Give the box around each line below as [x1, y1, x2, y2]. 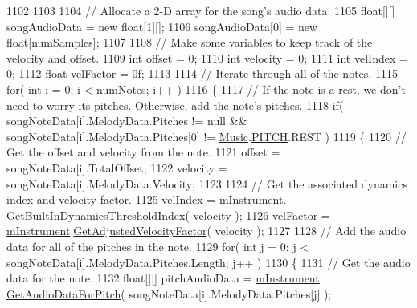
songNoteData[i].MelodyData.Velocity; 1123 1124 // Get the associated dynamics [6, 175, 407, 192]
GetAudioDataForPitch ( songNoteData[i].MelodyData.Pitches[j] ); [6, 285, 332, 302]
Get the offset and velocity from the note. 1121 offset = [6, 144, 280, 160]
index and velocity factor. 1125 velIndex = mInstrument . [6, 191, 287, 208]
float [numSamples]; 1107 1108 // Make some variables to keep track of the [6, 34, 373, 51]
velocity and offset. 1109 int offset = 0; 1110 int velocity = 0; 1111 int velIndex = [6, 49, 408, 66]
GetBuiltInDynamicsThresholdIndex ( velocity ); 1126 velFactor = [6, 206, 330, 223]
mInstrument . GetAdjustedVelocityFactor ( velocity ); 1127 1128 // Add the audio [6, 222, 407, 239]
